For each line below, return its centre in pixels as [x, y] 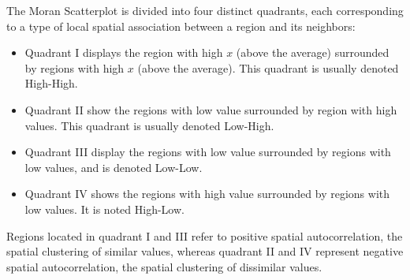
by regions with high [75, 67]
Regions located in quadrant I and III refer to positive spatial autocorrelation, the [205, 235]
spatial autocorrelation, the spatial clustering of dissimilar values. [164, 266]
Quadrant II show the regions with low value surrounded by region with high [211, 109]
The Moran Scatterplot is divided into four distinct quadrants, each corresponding [205, 10]
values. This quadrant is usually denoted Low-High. [149, 125]
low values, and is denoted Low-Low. [114, 167]
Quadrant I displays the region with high [124, 52]
